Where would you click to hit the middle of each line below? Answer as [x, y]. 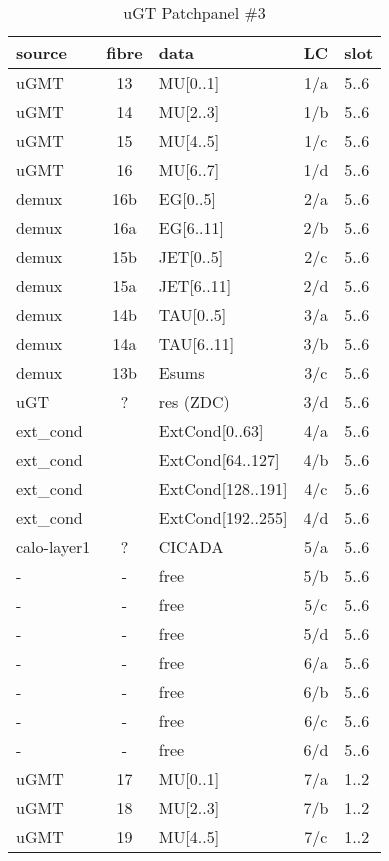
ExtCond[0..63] [211, 430]
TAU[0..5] [192, 314]
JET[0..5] [191, 256]
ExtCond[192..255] [223, 517]
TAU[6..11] [196, 343]
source [41, 52]
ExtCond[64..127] [219, 459]
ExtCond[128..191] [223, 488]
